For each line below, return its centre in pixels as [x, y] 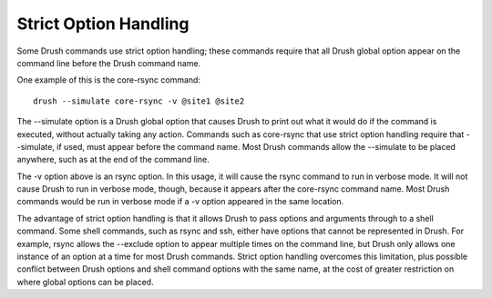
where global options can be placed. [85, 282]
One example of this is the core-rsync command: [108, 80]
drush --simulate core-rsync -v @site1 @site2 [139, 101]
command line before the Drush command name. [109, 63]
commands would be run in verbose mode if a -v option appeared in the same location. [180, 202]
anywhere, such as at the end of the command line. [113, 160]
